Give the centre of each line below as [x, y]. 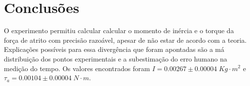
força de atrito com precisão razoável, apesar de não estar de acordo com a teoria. [125, 40]
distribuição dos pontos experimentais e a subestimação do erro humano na [116, 58]
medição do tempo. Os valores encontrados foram [77, 68]
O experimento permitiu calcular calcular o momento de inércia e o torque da [119, 31]
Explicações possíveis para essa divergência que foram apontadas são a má [114, 49]
